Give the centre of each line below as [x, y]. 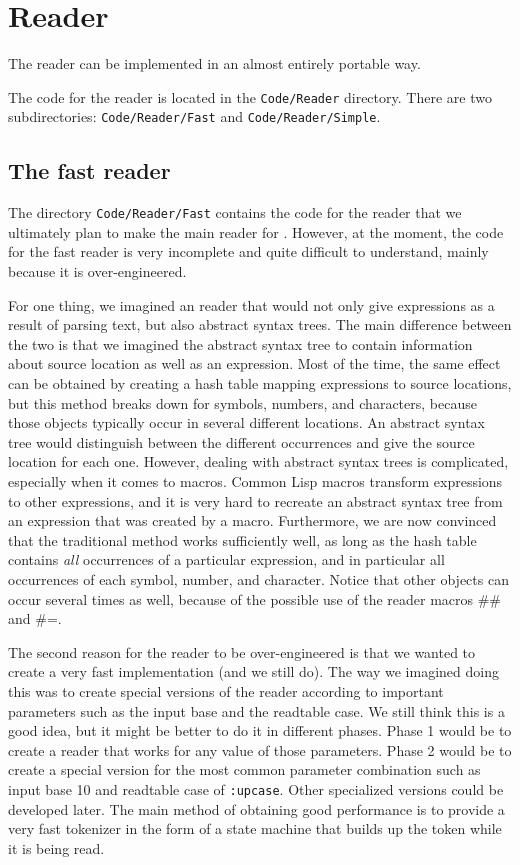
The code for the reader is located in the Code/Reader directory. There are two [250, 96]
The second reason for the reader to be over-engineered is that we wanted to [242, 651]
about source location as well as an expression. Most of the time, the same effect [254, 363]
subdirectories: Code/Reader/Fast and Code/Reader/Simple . [194, 116]
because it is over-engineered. [97, 271]
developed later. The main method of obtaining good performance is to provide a [256, 808]
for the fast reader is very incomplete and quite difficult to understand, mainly [248, 251]
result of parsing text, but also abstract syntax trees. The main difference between [260, 324]
